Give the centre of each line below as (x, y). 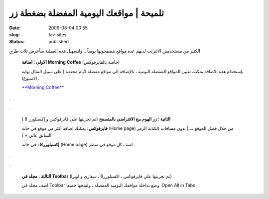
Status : (17, 42)
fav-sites (58, 34)
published (59, 42)
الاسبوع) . (31, 78)
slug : (14, 34)
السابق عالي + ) (37, 135)
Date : (15, 28)
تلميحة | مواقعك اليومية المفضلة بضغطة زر (87, 13)
